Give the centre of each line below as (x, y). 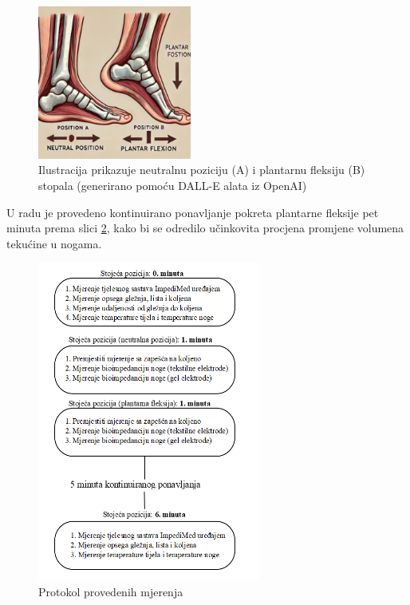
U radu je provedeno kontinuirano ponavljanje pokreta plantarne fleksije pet (193, 212)
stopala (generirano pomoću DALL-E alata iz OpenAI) (173, 185)
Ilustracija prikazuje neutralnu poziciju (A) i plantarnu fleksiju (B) (202, 170)
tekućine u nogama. (54, 243)
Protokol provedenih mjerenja (111, 591)
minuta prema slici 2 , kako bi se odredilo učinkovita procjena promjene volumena (205, 228)
